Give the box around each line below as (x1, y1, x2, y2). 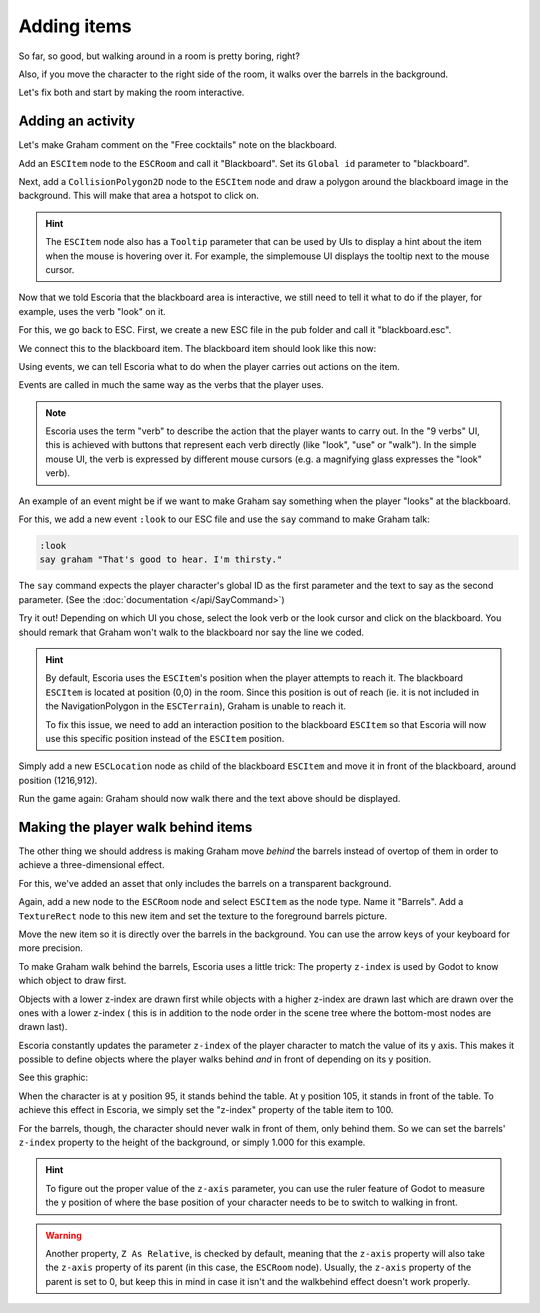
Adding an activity (18, 113, 135, 130)
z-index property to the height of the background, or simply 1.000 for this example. (18, 1136, 366, 1149)
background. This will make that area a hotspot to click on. (18, 190, 260, 202)
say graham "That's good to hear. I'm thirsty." (39, 554, 283, 565)
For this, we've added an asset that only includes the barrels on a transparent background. (18, 877, 392, 889)
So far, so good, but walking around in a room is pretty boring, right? (18, 50, 300, 62)
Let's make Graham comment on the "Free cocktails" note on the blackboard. (18, 139, 337, 151)
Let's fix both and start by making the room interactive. (18, 86, 245, 99)
